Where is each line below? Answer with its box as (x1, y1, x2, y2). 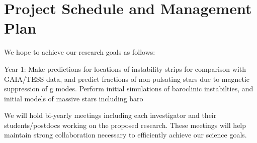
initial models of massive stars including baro (4, 93, 143, 103)
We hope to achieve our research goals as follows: (4, 47, 155, 57)
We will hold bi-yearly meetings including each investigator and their (4, 110, 217, 120)
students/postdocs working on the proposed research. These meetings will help (4, 119, 246, 130)
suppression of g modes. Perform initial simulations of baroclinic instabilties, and (4, 83, 253, 94)
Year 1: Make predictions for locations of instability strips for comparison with (4, 63, 246, 74)
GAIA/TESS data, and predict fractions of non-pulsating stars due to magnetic (4, 73, 250, 84)
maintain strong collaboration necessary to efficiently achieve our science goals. (4, 129, 247, 140)
